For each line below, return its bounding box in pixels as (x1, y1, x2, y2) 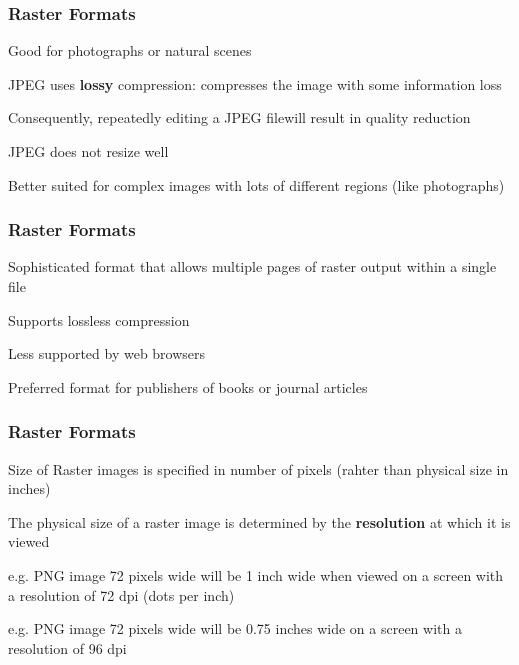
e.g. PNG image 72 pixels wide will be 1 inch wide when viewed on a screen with (8, 564, 504, 585)
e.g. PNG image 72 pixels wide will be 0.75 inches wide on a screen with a (8, 618, 462, 639)
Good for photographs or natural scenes (8, 40, 252, 61)
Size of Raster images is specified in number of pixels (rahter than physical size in (8, 458, 509, 479)
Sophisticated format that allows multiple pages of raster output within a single (8, 256, 497, 277)
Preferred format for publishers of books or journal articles (8, 376, 368, 397)
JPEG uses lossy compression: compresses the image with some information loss (8, 73, 502, 94)
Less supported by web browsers (8, 343, 206, 364)
